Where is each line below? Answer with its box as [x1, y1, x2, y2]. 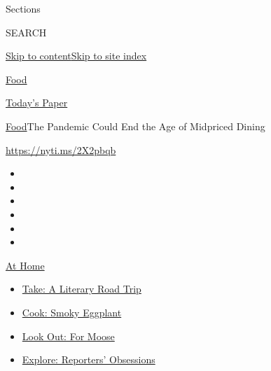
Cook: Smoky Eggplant [22, 304, 122, 319]
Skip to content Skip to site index [6, 48, 147, 63]
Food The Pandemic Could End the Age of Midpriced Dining [6, 118, 265, 133]
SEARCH [6, 24, 47, 39]
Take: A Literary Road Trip [22, 281, 141, 296]
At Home [6, 258, 45, 272]
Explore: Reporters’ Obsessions [22, 352, 155, 367]
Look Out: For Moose [22, 328, 115, 343]
